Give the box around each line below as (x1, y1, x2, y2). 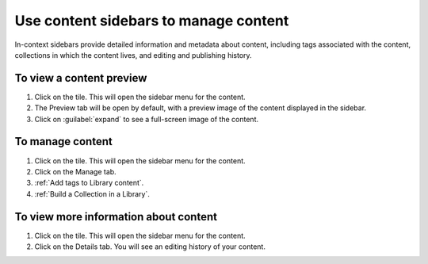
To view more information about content (14, 210, 218, 224)
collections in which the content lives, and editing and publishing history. (14, 50, 253, 59)
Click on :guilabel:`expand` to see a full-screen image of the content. (34, 114, 259, 124)
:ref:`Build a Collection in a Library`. (34, 189, 150, 198)
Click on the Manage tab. (34, 166, 117, 176)
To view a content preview (14, 71, 147, 85)
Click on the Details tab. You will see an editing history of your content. (34, 242, 266, 251)
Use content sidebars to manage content (14, 12, 289, 29)
